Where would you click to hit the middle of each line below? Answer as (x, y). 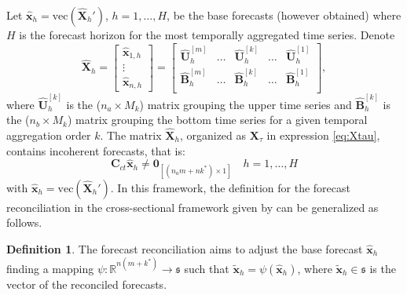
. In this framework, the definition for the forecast (230, 187)
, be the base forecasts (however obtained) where (284, 15)
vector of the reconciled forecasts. (87, 284)
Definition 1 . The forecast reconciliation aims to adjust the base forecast (185, 248)
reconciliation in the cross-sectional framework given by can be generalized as (192, 207)
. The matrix (131, 135)
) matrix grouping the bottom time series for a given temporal (218, 120)
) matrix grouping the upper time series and (246, 104)
